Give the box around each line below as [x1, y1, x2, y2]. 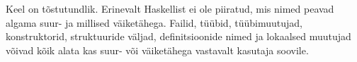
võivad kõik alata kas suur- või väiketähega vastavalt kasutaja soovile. [6, 42, 309, 57]
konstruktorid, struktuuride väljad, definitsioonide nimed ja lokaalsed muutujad [6, 29, 351, 44]
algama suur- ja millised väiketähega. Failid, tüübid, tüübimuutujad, [6, 15, 302, 30]
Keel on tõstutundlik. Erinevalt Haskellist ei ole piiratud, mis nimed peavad [6, 1, 334, 15]
